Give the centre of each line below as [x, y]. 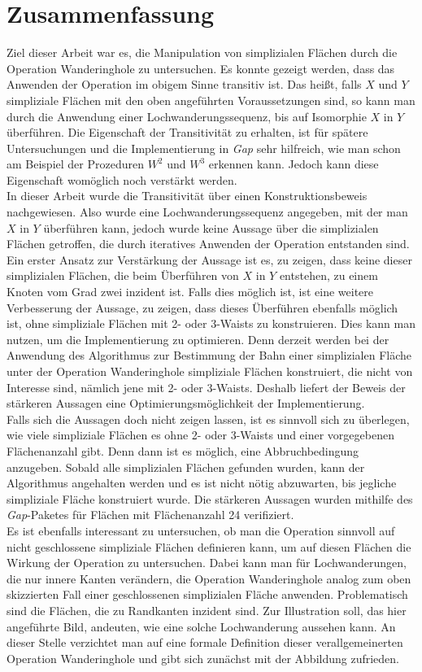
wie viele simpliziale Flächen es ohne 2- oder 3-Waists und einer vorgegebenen [200, 435]
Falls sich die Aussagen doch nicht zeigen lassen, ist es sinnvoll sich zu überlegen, [208, 419]
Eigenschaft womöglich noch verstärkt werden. [122, 179]
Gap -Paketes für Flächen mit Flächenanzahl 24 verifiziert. [150, 515]
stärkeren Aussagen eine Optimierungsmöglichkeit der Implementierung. [186, 403]
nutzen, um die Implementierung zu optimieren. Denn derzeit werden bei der [198, 339]
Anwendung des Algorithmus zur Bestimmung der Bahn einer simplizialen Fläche [209, 355]
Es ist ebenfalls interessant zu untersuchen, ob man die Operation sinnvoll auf [201, 530]
